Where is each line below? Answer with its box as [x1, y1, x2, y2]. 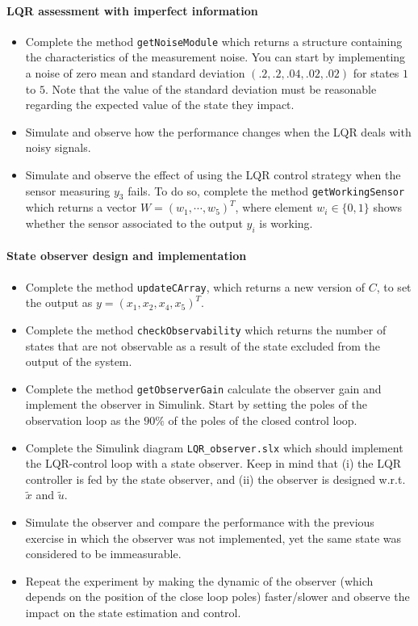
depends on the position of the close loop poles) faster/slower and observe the [25, 588, 410, 605]
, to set [376, 278, 412, 295]
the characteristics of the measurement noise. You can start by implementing [25, 48, 406, 65]
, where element [235, 199, 313, 216]
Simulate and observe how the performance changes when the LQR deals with [25, 123, 412, 140]
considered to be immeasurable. [25, 545, 182, 562]
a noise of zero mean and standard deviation [25, 65, 245, 82]
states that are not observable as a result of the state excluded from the [25, 337, 381, 354]
